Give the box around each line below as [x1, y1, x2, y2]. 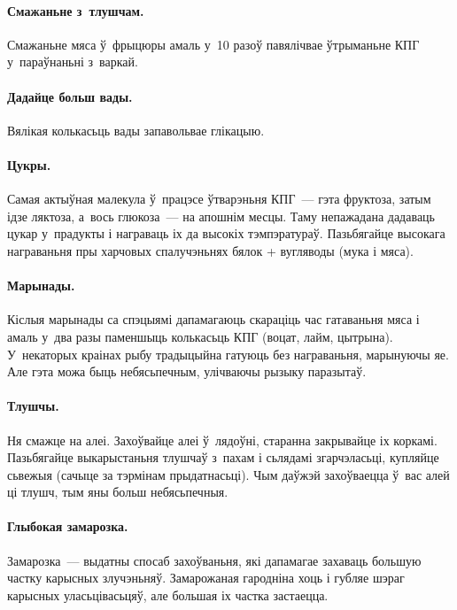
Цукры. [7, 155, 51, 174]
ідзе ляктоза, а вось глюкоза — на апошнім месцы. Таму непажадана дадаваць [7, 206, 435, 225]
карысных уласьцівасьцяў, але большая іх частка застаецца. [7, 585, 329, 604]
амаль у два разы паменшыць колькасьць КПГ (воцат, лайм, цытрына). [7, 327, 393, 345]
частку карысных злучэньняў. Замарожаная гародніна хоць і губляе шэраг [7, 568, 405, 587]
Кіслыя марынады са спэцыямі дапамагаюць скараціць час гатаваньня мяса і [7, 310, 420, 328]
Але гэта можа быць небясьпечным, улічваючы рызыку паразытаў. [7, 362, 367, 381]
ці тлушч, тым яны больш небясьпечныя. [7, 483, 228, 501]
